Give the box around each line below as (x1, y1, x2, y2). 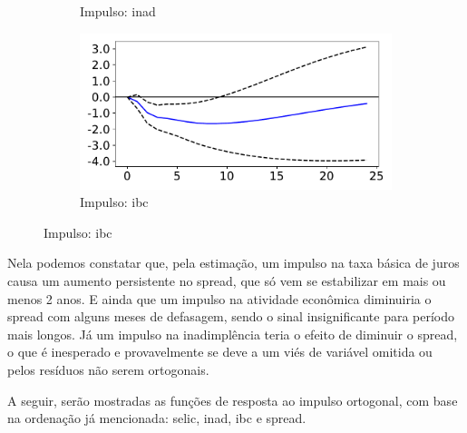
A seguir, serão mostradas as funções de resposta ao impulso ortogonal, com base (7, 390, 458, 409)
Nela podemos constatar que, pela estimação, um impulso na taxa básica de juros (7, 253, 460, 272)
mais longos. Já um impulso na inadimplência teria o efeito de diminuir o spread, (7, 324, 458, 343)
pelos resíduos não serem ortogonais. (7, 359, 209, 379)
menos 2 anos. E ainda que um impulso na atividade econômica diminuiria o (7, 289, 432, 308)
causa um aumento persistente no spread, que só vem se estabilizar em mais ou (7, 271, 446, 290)
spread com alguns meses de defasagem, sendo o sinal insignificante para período (7, 307, 455, 326)
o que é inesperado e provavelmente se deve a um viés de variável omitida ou (7, 342, 433, 361)
